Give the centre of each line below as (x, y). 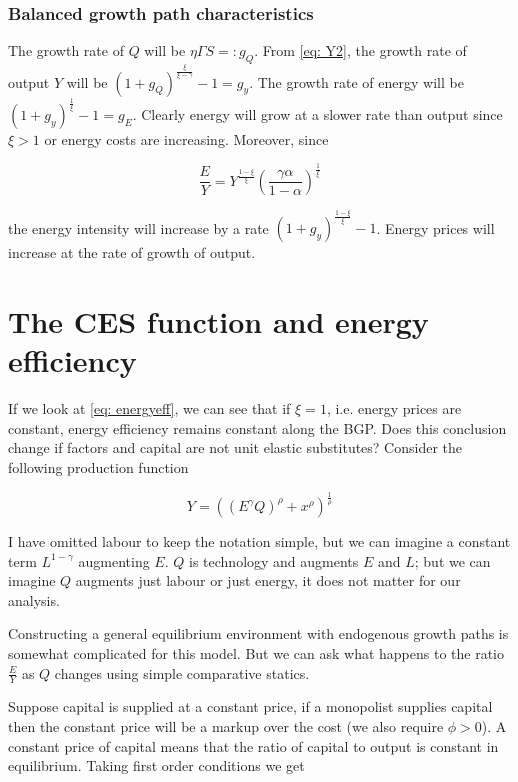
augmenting (114, 560)
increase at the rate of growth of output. (132, 252)
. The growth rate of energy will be (356, 81)
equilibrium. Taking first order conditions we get (156, 765)
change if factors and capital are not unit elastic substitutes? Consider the (235, 447)
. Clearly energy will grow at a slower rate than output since (317, 113)
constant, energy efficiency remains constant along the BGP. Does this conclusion (257, 427)
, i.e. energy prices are (394, 408)
